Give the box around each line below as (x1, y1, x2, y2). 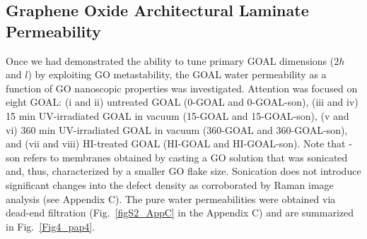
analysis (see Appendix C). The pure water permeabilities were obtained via (6, 191, 336, 206)
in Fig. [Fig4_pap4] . (6, 219, 95, 233)
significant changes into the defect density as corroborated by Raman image (6, 177, 334, 192)
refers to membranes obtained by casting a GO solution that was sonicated (23, 149, 348, 164)
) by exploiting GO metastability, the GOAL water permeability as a (28, 67, 327, 82)
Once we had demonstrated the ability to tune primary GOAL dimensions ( (6, 53, 334, 68)
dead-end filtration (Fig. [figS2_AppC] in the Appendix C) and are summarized (6, 205, 354, 220)
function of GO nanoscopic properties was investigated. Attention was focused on (6, 80, 358, 95)
